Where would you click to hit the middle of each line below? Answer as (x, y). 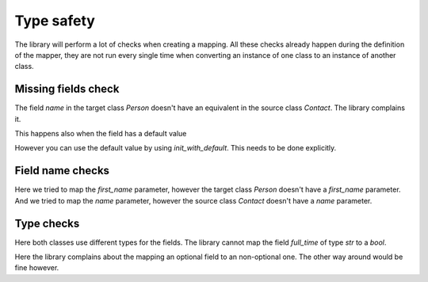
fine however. (37, 268)
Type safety (55, 21)
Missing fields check (67, 89)
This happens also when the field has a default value (101, 134)
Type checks (47, 223)
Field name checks (62, 171)
